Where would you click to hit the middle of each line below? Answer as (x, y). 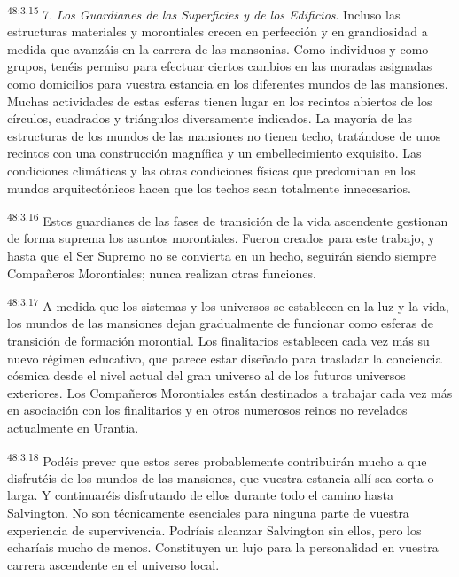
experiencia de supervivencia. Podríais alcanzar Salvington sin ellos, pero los (214, 530)
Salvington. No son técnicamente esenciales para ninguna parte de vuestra (208, 513)
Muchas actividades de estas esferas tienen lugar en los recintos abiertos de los (220, 101)
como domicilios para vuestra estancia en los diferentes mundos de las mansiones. (228, 84)
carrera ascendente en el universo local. (113, 564)
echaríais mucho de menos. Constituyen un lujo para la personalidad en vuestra (223, 547)
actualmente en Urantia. (73, 428)
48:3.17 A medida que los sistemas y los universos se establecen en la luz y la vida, (228, 304)
